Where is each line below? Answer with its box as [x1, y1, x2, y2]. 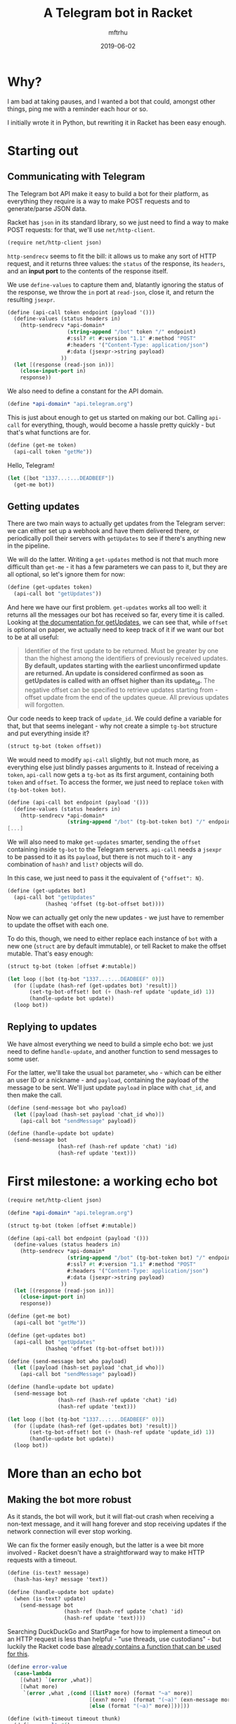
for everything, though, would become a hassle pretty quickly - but [21, 420, 216, 430]
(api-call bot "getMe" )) [13, 1320, 86, 1327]
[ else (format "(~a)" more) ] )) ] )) [88, 1703, 190, 1710]
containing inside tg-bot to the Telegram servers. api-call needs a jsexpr [7, 845, 223, 854]
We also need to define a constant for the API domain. [7, 387, 164, 395]
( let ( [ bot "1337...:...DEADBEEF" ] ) [7, 475, 114, 482]
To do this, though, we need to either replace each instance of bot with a [7, 934, 218, 943]
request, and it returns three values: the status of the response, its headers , [7, 259, 225, 268]
